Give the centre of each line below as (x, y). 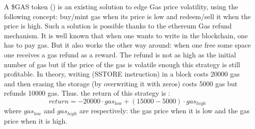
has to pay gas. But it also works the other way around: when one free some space (127, 45)
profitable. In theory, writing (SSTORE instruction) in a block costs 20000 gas (122, 74)
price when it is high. (36, 120)
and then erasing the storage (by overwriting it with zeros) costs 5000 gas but (121, 83)
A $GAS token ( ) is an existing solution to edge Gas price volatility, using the (121, 6)
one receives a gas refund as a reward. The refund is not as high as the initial (120, 54)
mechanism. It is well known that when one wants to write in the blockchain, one (126, 35)
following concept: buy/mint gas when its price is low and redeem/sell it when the (127, 16)
